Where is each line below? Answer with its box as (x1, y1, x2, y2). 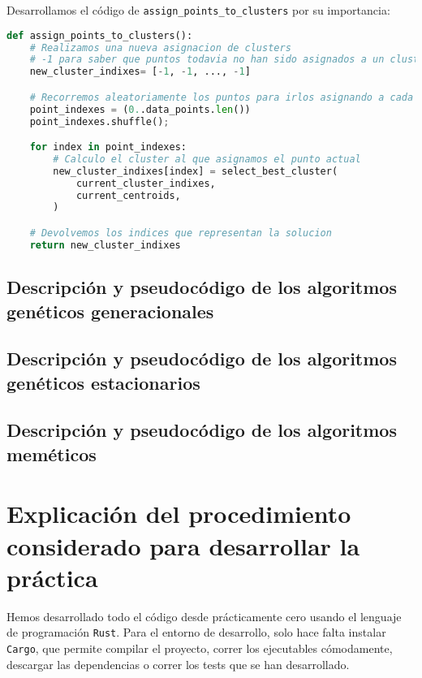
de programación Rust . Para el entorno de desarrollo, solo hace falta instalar (6, 624, 386, 641)
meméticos (6, 441, 97, 466)
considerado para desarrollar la (6, 529, 360, 562)
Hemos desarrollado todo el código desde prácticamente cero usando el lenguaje (6, 607, 402, 624)
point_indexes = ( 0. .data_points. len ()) (29, 103, 251, 115)
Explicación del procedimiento (6, 497, 351, 530)
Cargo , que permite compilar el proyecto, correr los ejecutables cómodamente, (6, 640, 393, 657)
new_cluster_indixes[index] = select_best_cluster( (53, 165, 338, 177)
